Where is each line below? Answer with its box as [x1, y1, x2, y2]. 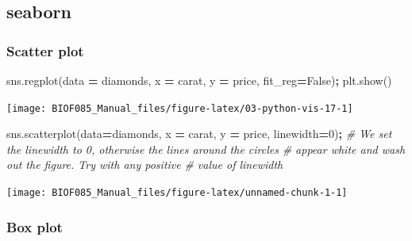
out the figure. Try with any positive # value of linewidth [6, 156, 283, 173]
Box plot [6, 216, 63, 236]
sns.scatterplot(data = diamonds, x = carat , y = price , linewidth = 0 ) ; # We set [6, 125, 392, 142]
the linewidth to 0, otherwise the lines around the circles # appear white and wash [6, 140, 406, 157]
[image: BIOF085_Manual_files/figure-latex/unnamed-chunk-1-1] [6, 187, 348, 199]
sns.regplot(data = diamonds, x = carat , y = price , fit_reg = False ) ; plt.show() [6, 72, 392, 88]
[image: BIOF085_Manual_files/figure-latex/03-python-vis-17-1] [6, 102, 353, 114]
